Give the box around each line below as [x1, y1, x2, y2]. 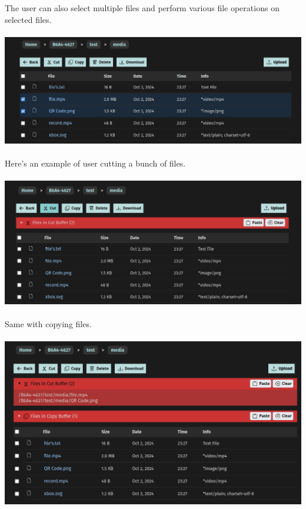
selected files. [5, 13, 52, 25]
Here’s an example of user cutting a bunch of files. [5, 157, 186, 169]
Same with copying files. [5, 318, 92, 330]
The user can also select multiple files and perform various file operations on [5, 2, 280, 14]
